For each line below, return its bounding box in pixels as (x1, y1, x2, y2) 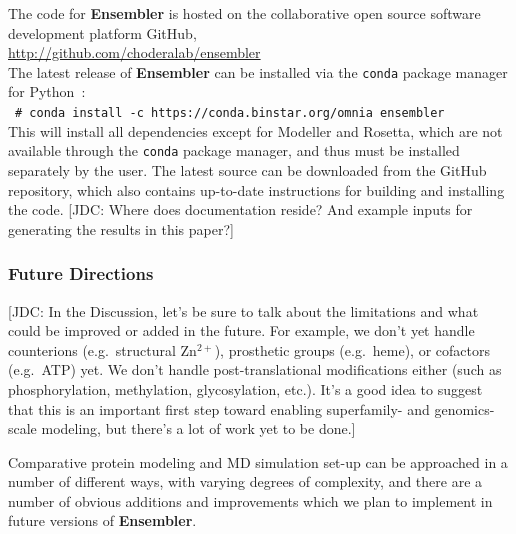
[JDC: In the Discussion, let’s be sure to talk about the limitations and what (8, 300, 479, 321)
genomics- (434, 398, 495, 419)
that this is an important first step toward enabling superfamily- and (8, 398, 430, 419)
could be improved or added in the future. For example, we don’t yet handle (8, 320, 475, 341)
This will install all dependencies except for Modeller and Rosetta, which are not (8, 120, 503, 141)
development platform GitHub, (8, 22, 197, 43)
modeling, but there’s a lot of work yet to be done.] (41, 418, 356, 439)
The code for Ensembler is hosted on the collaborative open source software (8, 3, 481, 23)
